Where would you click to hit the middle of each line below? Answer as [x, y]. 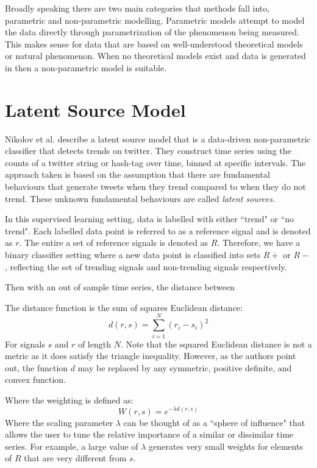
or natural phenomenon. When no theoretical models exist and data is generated [155, 56]
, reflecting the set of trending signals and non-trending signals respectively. [146, 266]
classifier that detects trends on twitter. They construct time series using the [148, 151]
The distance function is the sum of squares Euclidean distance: [124, 307]
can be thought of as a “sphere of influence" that [214, 422]
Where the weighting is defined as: [69, 400]
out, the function [37, 367]
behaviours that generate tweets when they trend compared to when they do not [155, 187]
